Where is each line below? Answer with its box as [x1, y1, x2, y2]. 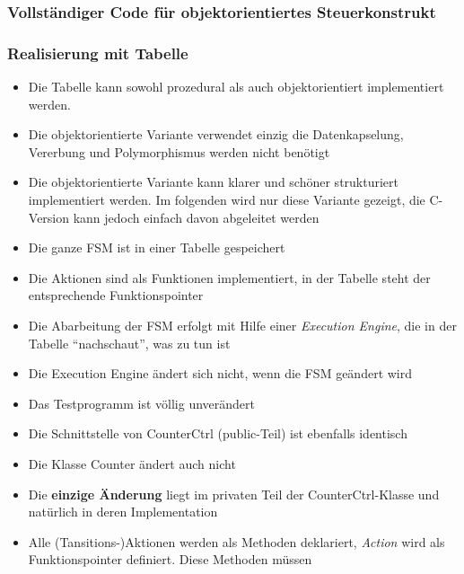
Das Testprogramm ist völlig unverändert [28, 393, 255, 412]
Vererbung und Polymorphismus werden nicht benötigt [28, 142, 330, 161]
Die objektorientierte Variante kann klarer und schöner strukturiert [28, 172, 398, 191]
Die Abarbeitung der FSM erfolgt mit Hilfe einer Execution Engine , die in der [28, 316, 457, 334]
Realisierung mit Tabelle [7, 41, 188, 64]
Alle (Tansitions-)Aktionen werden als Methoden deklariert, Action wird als [28, 532, 445, 551]
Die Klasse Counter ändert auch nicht [28, 454, 236, 472]
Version [28, 208, 70, 226]
